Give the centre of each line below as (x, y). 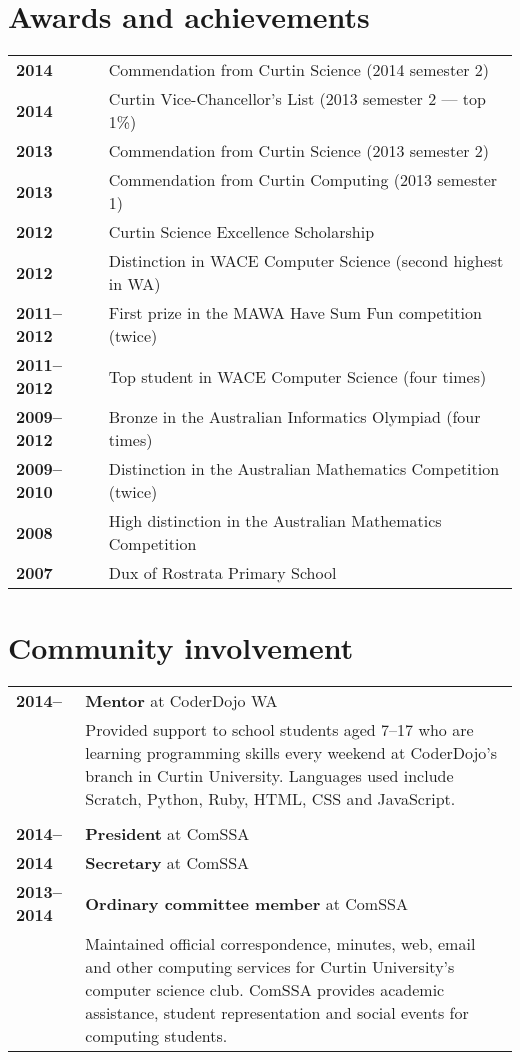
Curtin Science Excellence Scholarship (241, 232)
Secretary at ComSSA (167, 863)
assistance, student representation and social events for (277, 1013)
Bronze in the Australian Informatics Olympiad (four (294, 417)
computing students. (156, 1036)
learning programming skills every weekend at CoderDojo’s (291, 753)
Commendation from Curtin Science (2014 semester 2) (299, 70)
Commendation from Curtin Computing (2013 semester (303, 180)
